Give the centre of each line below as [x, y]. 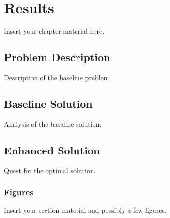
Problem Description [57, 57]
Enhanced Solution [52, 150]
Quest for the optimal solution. [50, 170]
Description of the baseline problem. [58, 77]
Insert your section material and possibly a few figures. [85, 210]
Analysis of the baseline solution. [53, 124]
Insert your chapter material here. [54, 31]
